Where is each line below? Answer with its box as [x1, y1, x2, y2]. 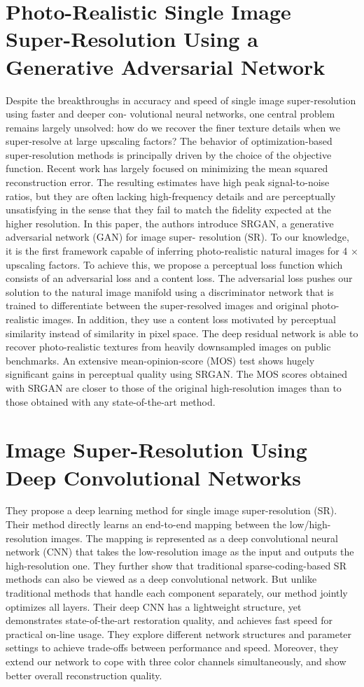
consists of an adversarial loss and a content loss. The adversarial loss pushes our [6, 271, 353, 285]
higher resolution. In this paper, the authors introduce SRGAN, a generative [6, 215, 334, 230]
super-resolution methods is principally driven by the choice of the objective [6, 147, 332, 162]
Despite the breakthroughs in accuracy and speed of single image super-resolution [6, 92, 356, 107]
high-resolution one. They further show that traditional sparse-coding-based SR [6, 558, 346, 572]
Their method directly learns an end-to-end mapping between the [6, 517, 287, 532]
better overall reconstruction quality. [6, 667, 162, 682]
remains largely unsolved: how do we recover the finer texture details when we [6, 120, 340, 134]
